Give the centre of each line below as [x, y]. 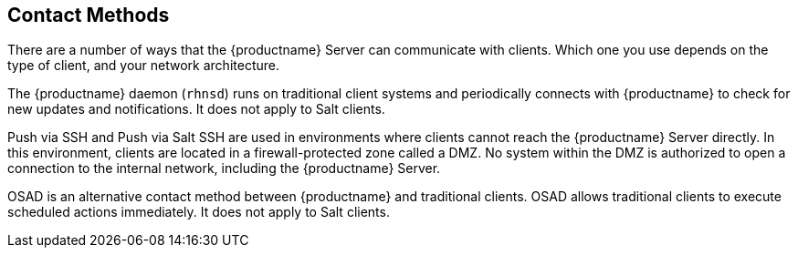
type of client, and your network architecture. [143, 66]
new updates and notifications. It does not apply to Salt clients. [196, 109]
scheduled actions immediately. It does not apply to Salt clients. [199, 212]
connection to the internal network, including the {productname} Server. [224, 168]
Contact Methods [89, 15]
